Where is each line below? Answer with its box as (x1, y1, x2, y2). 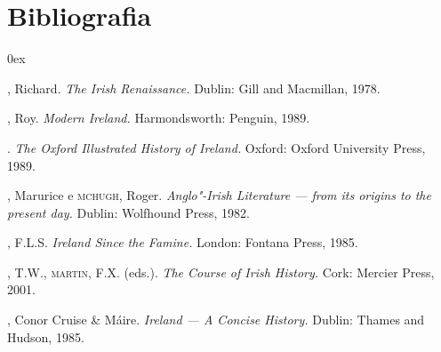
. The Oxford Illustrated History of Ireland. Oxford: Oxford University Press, (7, 138, 426, 156)
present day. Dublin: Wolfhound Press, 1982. (7, 203, 250, 221)
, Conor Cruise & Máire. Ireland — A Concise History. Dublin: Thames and (7, 310, 425, 329)
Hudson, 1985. (7, 327, 84, 346)
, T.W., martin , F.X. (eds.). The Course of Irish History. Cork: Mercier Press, (7, 262, 435, 281)
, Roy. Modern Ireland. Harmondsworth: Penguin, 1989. (7, 108, 310, 127)
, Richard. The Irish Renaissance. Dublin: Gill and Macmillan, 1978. (7, 78, 381, 97)
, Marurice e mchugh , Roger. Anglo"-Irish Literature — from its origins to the (7, 186, 431, 204)
